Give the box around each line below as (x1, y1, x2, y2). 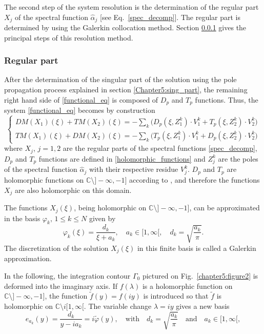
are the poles (218, 153, 258, 164)
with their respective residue (89, 164, 178, 174)
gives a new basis (176, 300, 230, 311)
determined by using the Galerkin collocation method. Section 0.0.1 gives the (4, 22, 247, 33)
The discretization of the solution (4, 242, 109, 253)
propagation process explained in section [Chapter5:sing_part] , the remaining (4, 84, 248, 95)
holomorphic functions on (4, 174, 84, 185)
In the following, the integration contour (4, 270, 131, 281)
